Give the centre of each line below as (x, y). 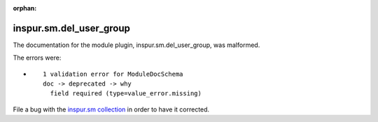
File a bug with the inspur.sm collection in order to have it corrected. (111, 109)
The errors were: (37, 58)
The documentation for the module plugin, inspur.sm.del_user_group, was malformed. (136, 45)
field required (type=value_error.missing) (126, 94)
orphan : (25, 8)
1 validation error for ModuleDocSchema (113, 74)
